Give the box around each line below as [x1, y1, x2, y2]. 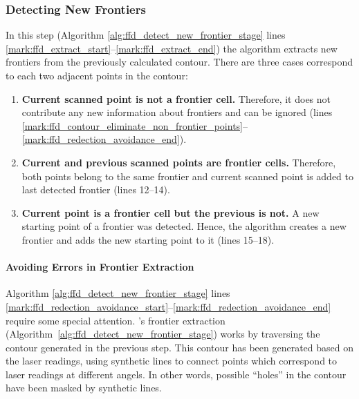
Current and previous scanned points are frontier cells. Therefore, [21, 155, 336, 169]
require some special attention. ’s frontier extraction [6, 313, 225, 327]
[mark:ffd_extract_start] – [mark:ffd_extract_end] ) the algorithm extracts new [6, 41, 338, 55]
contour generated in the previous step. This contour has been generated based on [6, 340, 354, 354]
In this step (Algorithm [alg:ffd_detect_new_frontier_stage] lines [6, 28, 286, 42]
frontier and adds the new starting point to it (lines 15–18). [21, 232, 275, 246]
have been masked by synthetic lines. [6, 380, 162, 395]
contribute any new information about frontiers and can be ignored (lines [21, 105, 333, 119]
